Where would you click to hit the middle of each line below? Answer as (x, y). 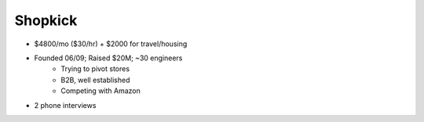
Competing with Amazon (101, 91)
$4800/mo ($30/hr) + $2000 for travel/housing (111, 44)
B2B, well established (95, 80)
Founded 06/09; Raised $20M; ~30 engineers (108, 58)
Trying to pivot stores (95, 69)
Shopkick (46, 20)
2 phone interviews (65, 105)
